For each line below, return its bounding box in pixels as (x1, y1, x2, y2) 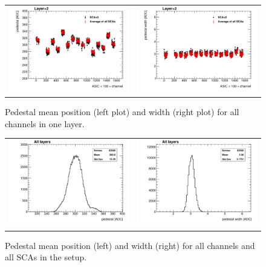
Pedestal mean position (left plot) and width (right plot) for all (5, 105, 239, 118)
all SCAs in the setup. (5, 251, 87, 263)
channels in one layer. (5, 117, 85, 130)
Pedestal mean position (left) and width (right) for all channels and (5, 239, 255, 251)
